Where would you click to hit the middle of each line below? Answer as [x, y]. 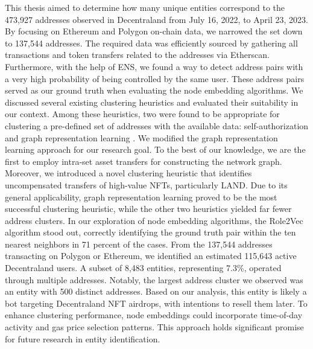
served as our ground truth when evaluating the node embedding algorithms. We [154, 90]
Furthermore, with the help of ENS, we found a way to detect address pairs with [154, 66]
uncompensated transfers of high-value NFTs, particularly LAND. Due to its [146, 184]
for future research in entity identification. [83, 338]
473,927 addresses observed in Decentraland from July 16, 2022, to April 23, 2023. [156, 19]
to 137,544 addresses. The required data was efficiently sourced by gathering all [151, 43]
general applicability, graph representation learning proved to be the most [141, 197]
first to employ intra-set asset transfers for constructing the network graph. [144, 161]
